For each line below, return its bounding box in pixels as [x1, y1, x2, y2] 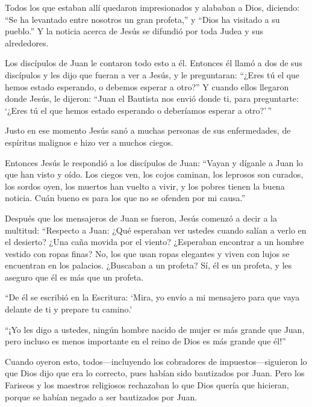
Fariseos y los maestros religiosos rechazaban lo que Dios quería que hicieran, [5, 379, 289, 391]
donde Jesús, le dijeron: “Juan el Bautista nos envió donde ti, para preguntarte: [5, 92, 299, 105]
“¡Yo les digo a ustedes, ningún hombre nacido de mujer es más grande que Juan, [5, 323, 305, 335]
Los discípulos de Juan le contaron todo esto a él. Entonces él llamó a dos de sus [5, 57, 302, 69]
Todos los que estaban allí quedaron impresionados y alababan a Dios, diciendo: [5, 1, 300, 13]
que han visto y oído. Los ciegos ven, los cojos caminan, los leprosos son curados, [5, 168, 304, 181]
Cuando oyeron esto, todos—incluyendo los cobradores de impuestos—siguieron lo [5, 355, 307, 367]
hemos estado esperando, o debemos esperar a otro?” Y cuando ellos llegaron [5, 80, 289, 93]
